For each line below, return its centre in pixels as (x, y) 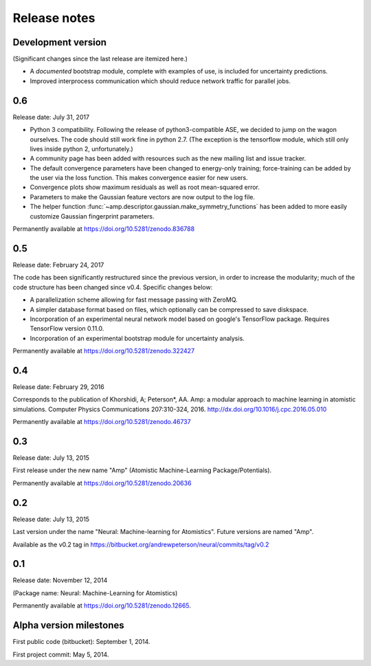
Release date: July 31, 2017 (51, 117)
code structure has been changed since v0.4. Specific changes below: (113, 287)
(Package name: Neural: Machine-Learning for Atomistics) (95, 593)
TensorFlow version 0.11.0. (67, 329)
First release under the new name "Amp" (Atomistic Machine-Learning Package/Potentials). (142, 470)
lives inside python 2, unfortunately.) (81, 148)
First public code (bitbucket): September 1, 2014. (81, 642)
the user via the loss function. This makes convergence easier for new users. (139, 178)
